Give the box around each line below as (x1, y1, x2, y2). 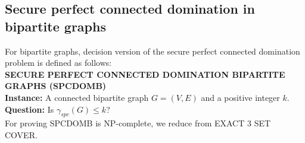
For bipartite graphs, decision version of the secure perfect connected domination (5, 45, 300, 57)
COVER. (5, 128, 38, 141)
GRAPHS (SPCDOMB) (5, 80, 107, 92)
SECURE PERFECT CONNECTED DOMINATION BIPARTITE (5, 68, 285, 80)
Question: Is (5, 103, 54, 115)
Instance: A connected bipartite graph (5, 91, 149, 103)
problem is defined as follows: (5, 56, 112, 69)
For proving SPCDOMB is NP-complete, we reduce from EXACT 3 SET (5, 117, 271, 129)
